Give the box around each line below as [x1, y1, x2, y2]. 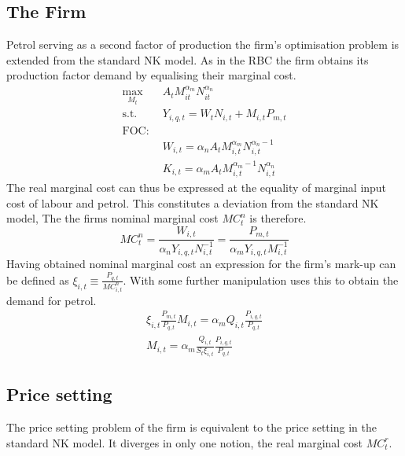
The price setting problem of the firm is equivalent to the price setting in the [6, 419, 377, 436]
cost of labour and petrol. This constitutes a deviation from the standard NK [6, 194, 379, 211]
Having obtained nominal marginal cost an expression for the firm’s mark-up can [6, 256, 396, 272]
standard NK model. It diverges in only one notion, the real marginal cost [6, 434, 363, 450]
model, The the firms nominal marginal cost [6, 210, 219, 226]
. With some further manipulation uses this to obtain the [123, 271, 399, 288]
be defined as [6, 271, 69, 288]
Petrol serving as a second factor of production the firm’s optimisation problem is [6, 36, 399, 53]
